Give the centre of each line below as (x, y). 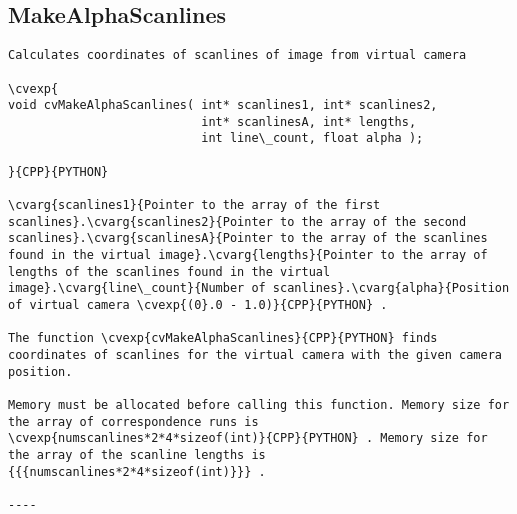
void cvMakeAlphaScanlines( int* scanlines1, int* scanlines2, (223, 105)
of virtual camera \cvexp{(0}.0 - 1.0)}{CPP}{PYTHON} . (198, 305)
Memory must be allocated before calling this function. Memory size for (259, 404)
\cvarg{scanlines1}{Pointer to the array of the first (194, 205)
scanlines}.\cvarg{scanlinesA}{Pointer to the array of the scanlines (248, 238)
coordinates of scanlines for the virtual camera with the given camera (255, 355)
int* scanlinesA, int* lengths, (309, 121)
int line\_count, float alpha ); (312, 138)
